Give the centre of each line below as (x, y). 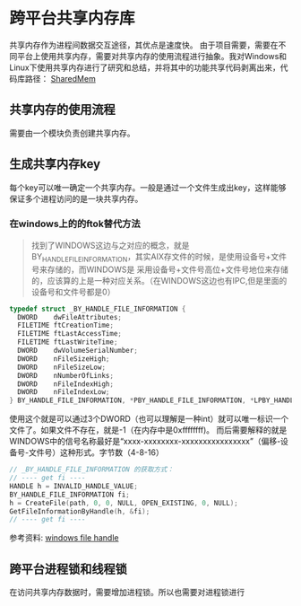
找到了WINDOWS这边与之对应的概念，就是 (110, 245)
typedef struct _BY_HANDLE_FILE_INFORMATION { (98, 309)
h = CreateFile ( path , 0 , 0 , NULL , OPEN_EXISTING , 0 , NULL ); (124, 503)
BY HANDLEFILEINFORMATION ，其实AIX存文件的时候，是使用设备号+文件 (159, 257)
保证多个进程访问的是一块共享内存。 (76, 198)
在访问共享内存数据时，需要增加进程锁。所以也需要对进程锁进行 (127, 593)
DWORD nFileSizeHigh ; (64, 359)
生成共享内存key (55, 164)
